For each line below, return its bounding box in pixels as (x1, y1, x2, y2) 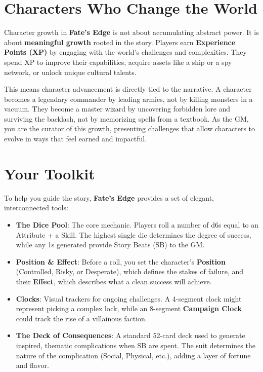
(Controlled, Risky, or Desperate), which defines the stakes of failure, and (16, 266, 244, 277)
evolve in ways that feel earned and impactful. (4, 133, 147, 144)
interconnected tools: (4, 202, 68, 213)
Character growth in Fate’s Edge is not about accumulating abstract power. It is (4, 27, 259, 38)
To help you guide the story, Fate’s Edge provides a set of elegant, (4, 192, 214, 203)
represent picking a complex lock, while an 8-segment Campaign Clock (16, 303, 242, 314)
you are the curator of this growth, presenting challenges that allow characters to (4, 123, 255, 134)
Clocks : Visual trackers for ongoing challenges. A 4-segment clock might (16, 293, 242, 304)
